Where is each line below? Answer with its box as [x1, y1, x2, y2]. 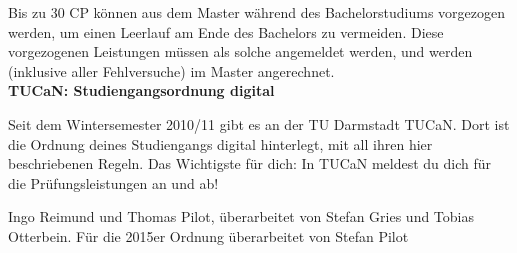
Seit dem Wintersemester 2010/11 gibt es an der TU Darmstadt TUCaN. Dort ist [8, 113, 510, 134]
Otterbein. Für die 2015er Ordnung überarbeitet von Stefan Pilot [8, 225, 409, 246]
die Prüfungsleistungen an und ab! [8, 172, 219, 193]
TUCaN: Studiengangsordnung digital [8, 80, 275, 101]
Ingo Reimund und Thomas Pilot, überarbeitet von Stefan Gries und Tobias [8, 206, 475, 227]
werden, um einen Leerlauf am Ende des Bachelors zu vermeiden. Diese [8, 21, 444, 42]
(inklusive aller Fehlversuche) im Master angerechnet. [8, 60, 335, 81]
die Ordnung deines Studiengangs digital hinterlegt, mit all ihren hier [8, 133, 433, 154]
